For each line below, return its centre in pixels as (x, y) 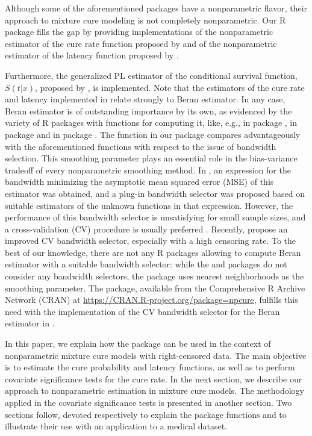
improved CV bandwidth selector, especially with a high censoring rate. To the (150, 241)
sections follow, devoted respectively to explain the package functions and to (146, 414)
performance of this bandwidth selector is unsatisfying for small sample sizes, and (155, 217)
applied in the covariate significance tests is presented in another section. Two (148, 402)
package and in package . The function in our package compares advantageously (153, 134)
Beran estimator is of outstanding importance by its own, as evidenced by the (148, 111)
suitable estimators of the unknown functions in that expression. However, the (149, 205)
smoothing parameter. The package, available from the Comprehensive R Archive (155, 288)
